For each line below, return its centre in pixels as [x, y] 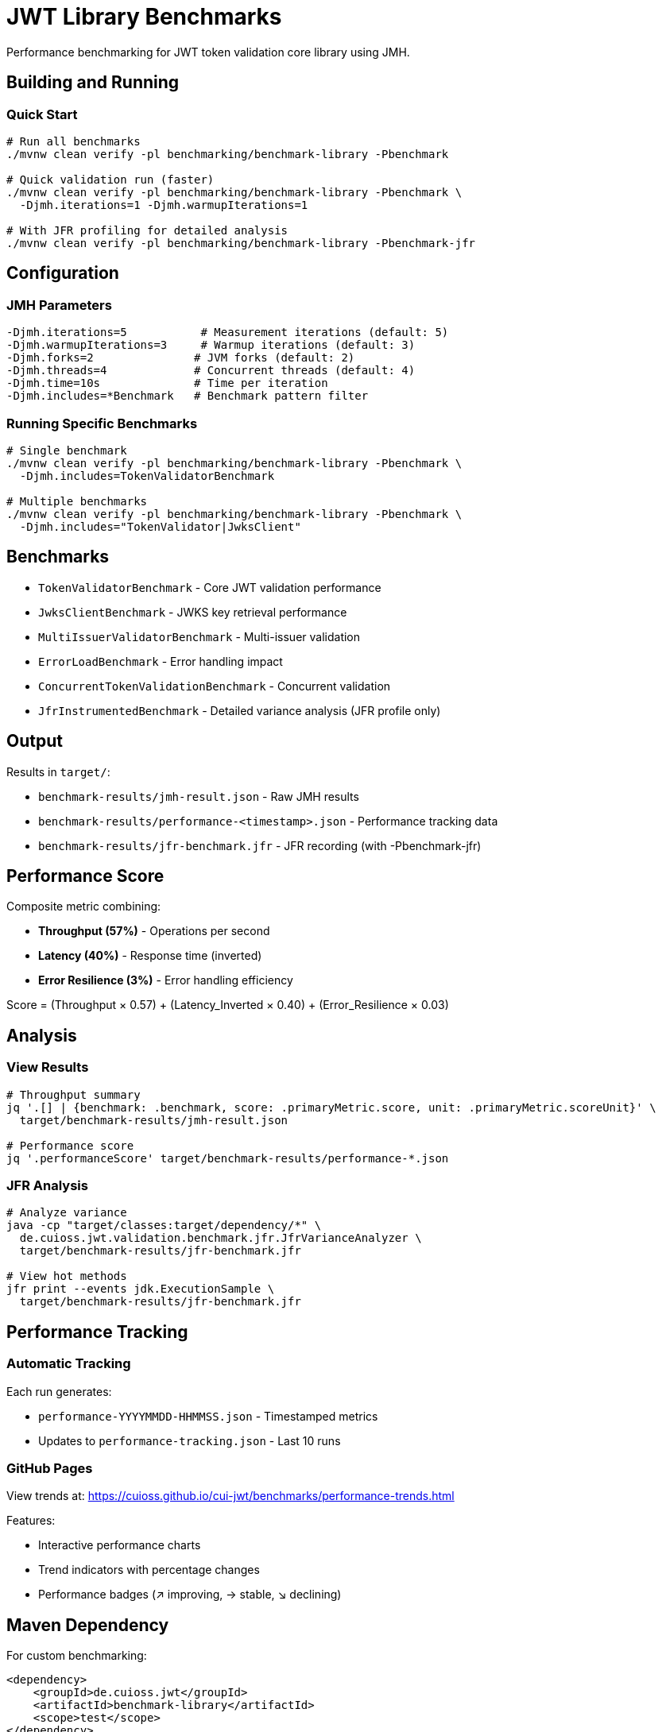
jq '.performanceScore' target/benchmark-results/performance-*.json [228, 1158]
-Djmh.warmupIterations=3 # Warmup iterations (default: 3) [211, 345]
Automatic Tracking [69, 1364]
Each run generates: [59, 1391]
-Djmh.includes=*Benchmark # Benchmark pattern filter [188, 396]
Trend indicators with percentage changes [149, 1570]
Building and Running [93, 83]
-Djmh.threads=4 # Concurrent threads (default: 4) [211, 371]
